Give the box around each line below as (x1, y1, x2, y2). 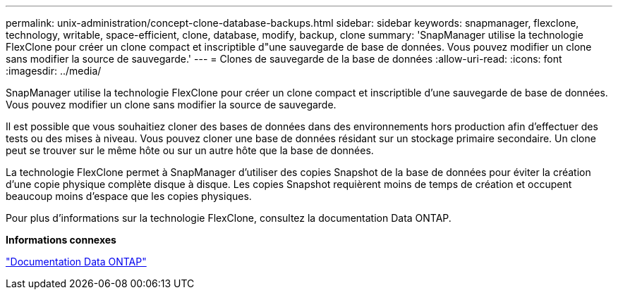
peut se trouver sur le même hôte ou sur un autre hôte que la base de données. (6, 144, 374, 156)
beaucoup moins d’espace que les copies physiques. (6, 190, 252, 202)
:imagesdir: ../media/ (6, 65, 102, 77)
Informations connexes (6, 234, 116, 246)
